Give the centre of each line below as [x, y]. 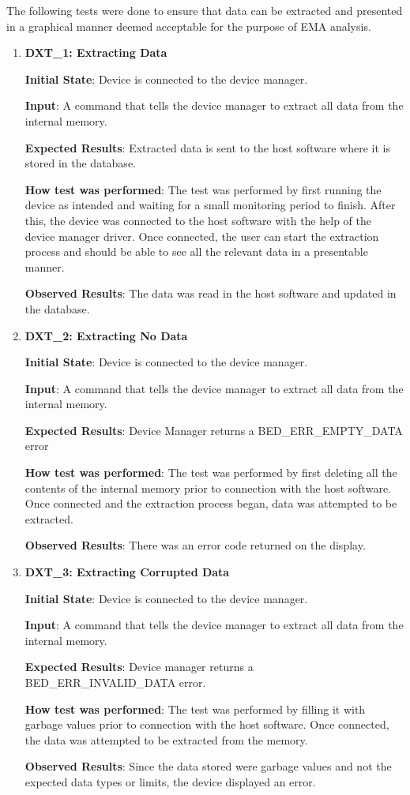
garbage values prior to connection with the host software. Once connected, [207, 724]
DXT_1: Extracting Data [96, 52]
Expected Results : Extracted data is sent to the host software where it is [207, 147]
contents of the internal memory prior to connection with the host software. [208, 487]
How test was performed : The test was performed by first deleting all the [211, 472]
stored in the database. [80, 163]
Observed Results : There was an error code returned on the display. [195, 545]
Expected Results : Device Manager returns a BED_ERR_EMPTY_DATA [214, 430]
